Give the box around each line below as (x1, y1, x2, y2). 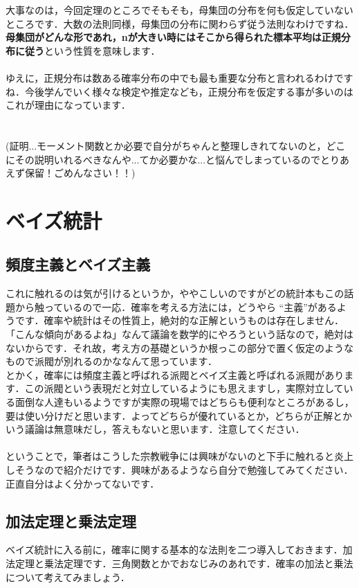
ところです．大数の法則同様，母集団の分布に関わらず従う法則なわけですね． (6, 16, 354, 30)
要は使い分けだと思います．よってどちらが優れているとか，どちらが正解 (6, 408, 333, 422)
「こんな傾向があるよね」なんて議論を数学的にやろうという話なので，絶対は (6, 327, 353, 341)
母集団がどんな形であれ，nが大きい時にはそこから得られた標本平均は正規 (6, 30, 341, 44)
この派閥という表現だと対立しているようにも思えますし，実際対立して (24, 381, 344, 395)
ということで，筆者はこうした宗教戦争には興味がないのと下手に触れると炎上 (6, 449, 354, 463)
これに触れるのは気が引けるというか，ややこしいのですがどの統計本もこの (6, 286, 344, 301)
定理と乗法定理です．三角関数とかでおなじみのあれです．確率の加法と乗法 (15, 556, 353, 570)
